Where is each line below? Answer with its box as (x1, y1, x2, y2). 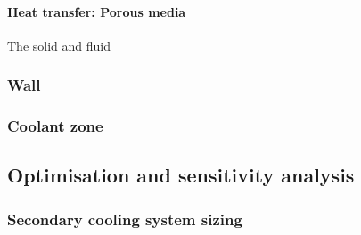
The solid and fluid (7, 36, 111, 54)
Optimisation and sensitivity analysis (7, 161, 355, 189)
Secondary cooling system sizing (7, 207, 242, 230)
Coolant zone (7, 115, 103, 137)
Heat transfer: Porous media (7, 2, 186, 20)
